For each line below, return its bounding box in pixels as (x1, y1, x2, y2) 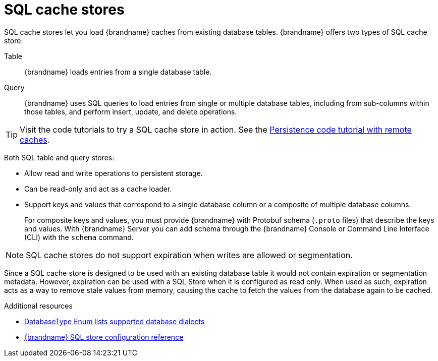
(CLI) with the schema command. (24, 232, 134, 242)
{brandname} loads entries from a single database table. (24, 67, 212, 76)
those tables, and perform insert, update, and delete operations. (24, 107, 237, 116)
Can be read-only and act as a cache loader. (24, 184, 172, 193)
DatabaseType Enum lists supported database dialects (24, 317, 205, 326)
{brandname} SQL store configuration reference (24, 332, 184, 341)
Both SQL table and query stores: (4, 153, 115, 162)
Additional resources (4, 301, 73, 310)
